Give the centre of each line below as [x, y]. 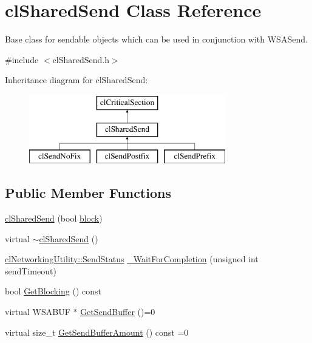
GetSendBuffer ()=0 [118, 312]
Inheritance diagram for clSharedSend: [76, 80]
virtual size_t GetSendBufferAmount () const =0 [97, 332]
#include [22, 59]
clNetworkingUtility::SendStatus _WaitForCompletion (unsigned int [132, 259]
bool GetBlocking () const [53, 291]
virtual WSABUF [38, 312]
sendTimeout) [31, 270]
